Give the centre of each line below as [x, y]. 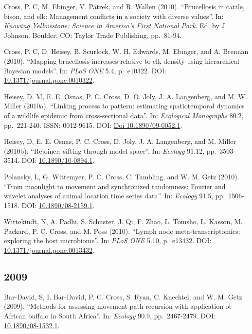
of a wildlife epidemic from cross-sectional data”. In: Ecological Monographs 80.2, [124, 115]
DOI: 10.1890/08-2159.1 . [58, 205]
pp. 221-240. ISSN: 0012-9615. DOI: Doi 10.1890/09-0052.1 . [93, 125]
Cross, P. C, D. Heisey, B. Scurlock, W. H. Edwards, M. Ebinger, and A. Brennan [126, 51]
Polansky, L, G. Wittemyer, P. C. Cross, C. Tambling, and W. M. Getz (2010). [122, 176]
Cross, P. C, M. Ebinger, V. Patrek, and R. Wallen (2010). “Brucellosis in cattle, [124, 6]
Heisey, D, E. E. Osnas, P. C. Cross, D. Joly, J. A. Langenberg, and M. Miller [120, 141]
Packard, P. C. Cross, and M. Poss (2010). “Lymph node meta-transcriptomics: [122, 231]
